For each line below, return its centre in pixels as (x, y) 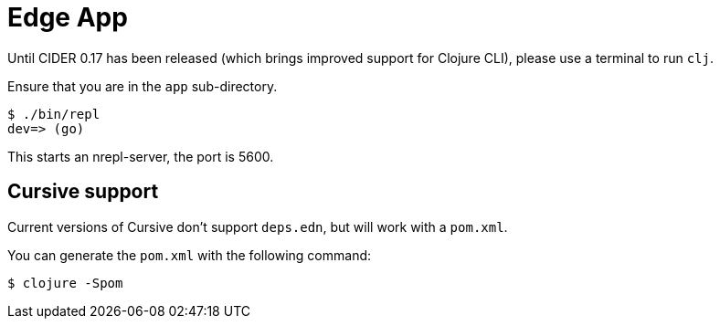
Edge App (68, 17)
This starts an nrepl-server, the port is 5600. (141, 156)
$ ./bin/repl (54, 114)
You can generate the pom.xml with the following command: (190, 255)
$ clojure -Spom (65, 283)
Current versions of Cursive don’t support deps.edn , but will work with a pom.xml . (258, 226)
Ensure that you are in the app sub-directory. (143, 86)
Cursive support (83, 192)
